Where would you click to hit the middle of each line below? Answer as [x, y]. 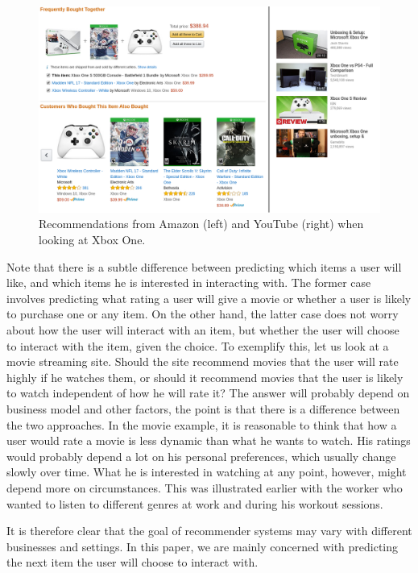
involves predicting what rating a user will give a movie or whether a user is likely [209, 298]
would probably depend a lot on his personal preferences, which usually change [201, 456]
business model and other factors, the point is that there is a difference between [203, 409]
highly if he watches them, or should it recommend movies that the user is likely [205, 377]
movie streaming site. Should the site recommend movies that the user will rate [203, 361]
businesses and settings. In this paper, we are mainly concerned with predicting [203, 546]
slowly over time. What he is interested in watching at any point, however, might [207, 472]
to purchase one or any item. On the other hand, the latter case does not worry [203, 314]
